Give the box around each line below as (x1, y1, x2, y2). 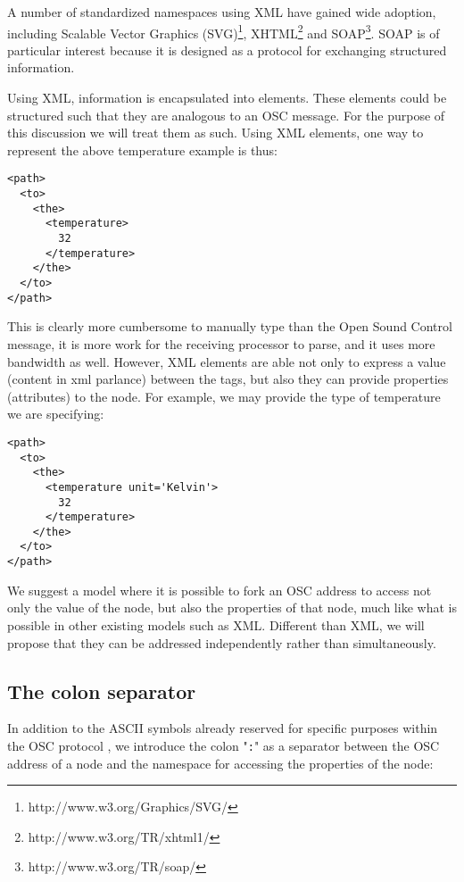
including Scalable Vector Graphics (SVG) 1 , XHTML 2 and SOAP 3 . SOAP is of (7, 21, 440, 42)
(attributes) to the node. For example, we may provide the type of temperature (7, 387, 441, 405)
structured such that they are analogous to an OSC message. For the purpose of (7, 105, 445, 124)
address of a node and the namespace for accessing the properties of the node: (7, 753, 434, 772)
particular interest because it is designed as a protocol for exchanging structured (7, 40, 447, 59)
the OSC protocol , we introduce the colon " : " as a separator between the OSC (7, 736, 440, 754)
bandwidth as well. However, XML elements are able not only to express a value (7, 352, 446, 370)
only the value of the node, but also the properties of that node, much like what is (7, 598, 457, 617)
